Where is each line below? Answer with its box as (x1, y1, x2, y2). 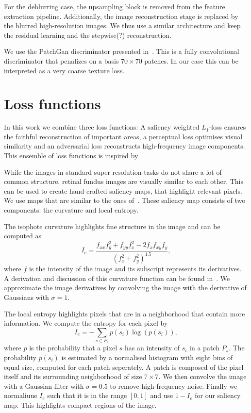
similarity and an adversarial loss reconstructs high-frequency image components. (4, 141, 245, 151)
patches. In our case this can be (144, 55, 238, 66)
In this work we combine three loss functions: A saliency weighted (4, 122, 200, 132)
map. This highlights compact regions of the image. (4, 400, 157, 410)
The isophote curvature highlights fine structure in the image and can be (4, 221, 220, 231)
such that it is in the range (47, 390, 127, 400)
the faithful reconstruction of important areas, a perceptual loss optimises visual (4, 131, 243, 141)
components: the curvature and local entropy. (4, 205, 139, 215)
